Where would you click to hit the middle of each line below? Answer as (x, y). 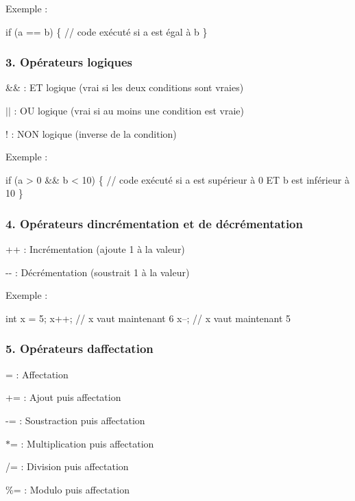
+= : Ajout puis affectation (63, 397)
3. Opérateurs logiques (69, 62)
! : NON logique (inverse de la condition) (91, 133)
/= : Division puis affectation (67, 466)
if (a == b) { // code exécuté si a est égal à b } (107, 31)
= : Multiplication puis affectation (82, 443)
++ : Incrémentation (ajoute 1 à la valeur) (95, 249)
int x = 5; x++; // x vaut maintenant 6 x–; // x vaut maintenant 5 (148, 318)
